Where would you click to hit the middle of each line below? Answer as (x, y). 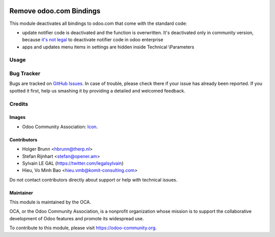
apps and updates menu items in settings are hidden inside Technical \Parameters (108, 47)
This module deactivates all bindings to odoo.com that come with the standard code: (98, 23)
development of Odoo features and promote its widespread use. (77, 218)
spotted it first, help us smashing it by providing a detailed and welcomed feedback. (97, 91)
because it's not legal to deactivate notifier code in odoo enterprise (93, 40)
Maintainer (21, 193)
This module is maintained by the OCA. (50, 202)
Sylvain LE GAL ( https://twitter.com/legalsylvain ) (73, 163)
